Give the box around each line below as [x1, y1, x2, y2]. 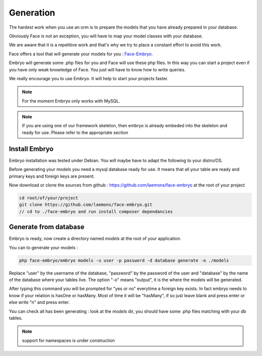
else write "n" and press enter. [9, 299, 70, 305]
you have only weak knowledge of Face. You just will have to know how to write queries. [9, 67, 186, 72]
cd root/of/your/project [19, 195, 79, 201]
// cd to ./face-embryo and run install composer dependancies [19, 209, 173, 214]
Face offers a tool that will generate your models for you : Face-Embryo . [9, 51, 153, 57]
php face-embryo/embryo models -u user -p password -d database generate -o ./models [19, 257, 229, 263]
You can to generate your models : [9, 244, 78, 250]
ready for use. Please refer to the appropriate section [22, 129, 129, 136]
